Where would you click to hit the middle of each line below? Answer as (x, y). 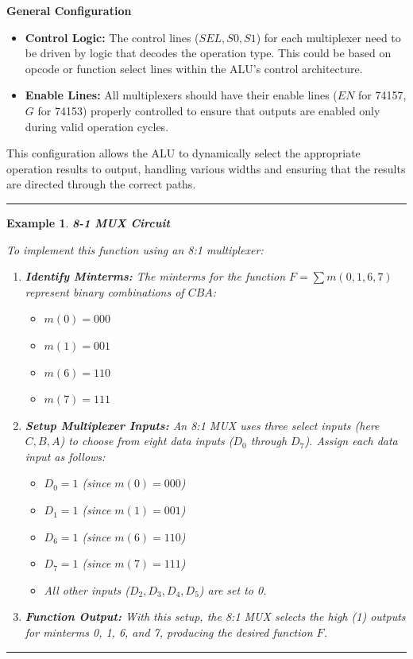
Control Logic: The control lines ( (112, 37)
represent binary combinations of (104, 291)
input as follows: (65, 456)
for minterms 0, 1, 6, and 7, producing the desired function (169, 632)
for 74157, (382, 95)
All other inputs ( (87, 589)
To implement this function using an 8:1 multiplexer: (135, 249)
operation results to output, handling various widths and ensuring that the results (206, 168)
